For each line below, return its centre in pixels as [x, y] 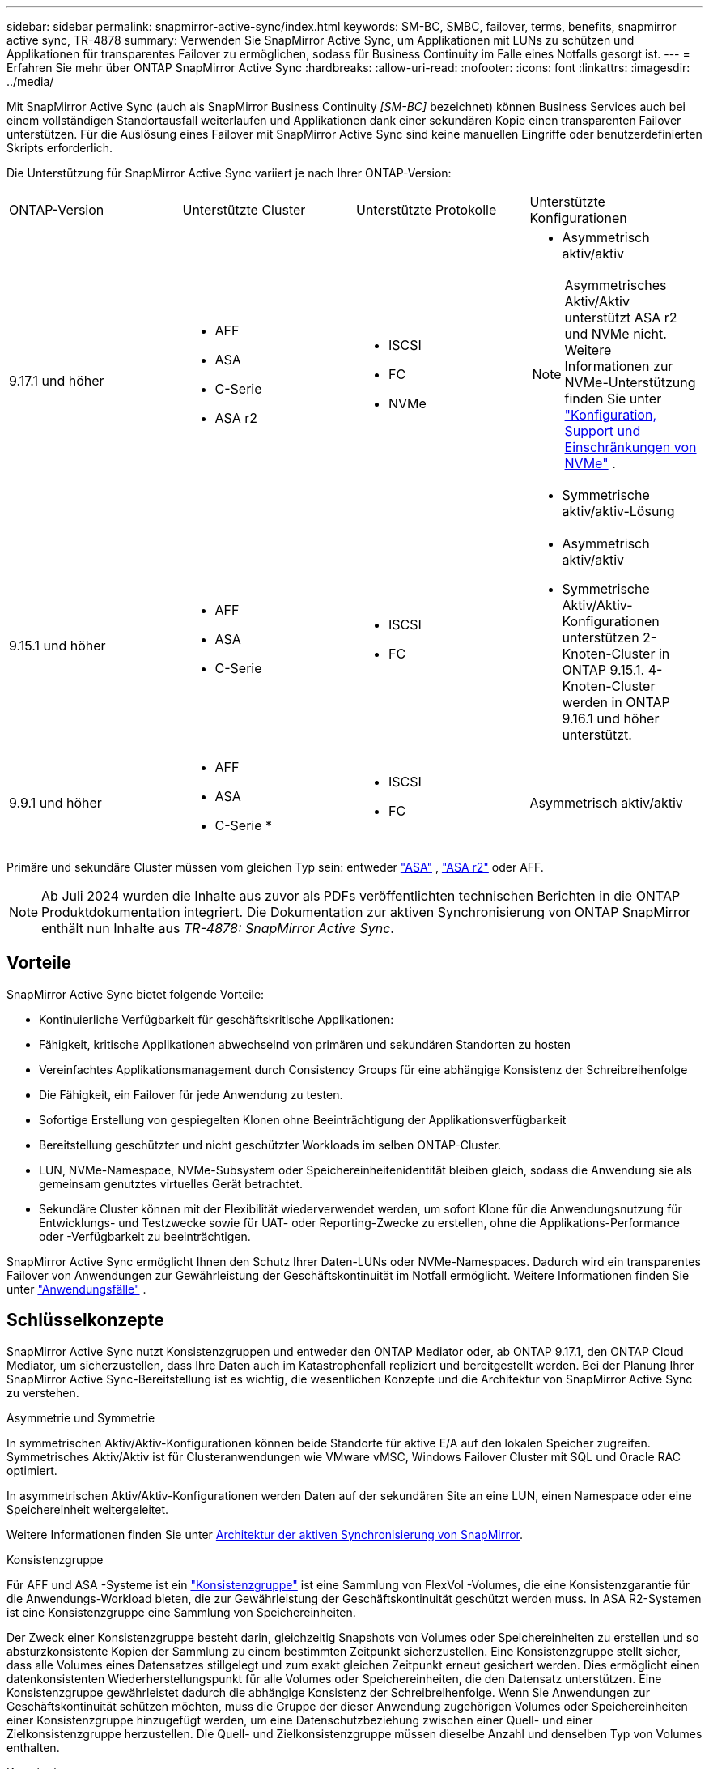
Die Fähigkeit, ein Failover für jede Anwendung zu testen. [191, 1094]
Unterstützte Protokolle [427, 210]
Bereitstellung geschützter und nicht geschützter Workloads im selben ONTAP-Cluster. [270, 1145]
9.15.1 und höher [57, 646]
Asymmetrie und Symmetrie [81, 1417]
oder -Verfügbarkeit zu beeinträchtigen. [145, 1236]
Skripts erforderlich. [59, 148]
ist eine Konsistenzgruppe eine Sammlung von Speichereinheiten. [181, 1612]
